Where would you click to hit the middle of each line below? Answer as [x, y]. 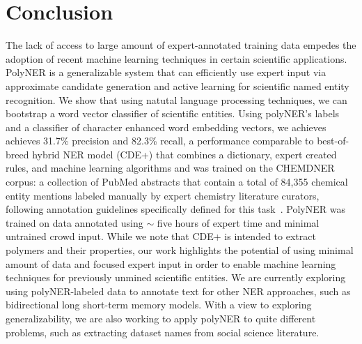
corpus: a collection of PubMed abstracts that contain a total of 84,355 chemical [177, 182]
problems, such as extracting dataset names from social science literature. [163, 332]
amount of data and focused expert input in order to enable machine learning [171, 263]
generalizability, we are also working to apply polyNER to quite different [161, 318]
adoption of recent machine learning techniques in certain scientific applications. [176, 58]
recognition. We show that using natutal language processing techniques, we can [176, 99]
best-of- [333, 141]
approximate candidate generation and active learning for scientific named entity [178, 85]
